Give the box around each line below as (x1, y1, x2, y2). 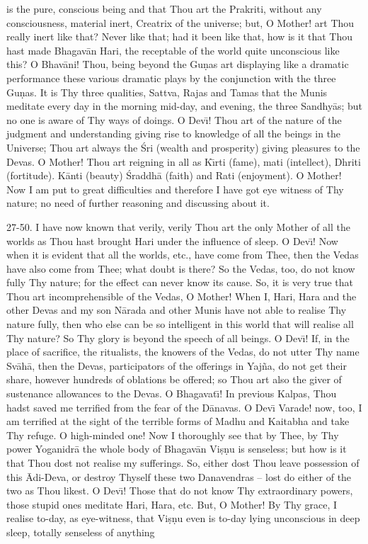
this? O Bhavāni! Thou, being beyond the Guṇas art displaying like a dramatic (6, 57, 349, 72)
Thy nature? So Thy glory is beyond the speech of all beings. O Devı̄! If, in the (6, 330, 350, 345)
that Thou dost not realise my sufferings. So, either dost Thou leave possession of (6, 455, 360, 470)
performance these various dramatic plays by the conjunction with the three (6, 70, 336, 85)
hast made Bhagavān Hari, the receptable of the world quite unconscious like (6, 42, 340, 57)
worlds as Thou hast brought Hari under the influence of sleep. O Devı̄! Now (6, 233, 338, 248)
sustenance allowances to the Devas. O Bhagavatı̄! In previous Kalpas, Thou (6, 386, 337, 401)
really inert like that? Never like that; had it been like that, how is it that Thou (6, 29, 353, 44)
